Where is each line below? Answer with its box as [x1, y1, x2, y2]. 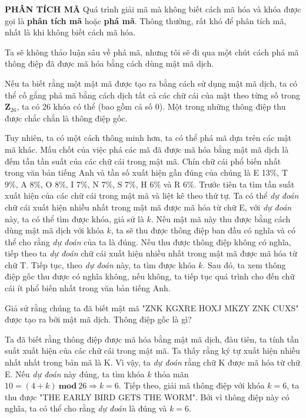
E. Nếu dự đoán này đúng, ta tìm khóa [5, 367, 145, 380]
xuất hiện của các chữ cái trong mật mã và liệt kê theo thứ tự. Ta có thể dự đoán [5, 189, 299, 202]
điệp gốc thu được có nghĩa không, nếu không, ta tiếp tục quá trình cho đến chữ [5, 270, 295, 282]
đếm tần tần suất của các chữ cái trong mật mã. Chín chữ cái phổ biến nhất [5, 154, 281, 167]
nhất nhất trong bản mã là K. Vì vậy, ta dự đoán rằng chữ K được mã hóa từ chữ [5, 356, 300, 368]
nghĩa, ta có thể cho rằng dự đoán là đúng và [5, 402, 167, 414]
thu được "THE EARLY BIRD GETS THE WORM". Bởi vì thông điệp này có [5, 390, 290, 403]
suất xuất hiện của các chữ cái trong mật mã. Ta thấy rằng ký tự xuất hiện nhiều [5, 344, 300, 357]
